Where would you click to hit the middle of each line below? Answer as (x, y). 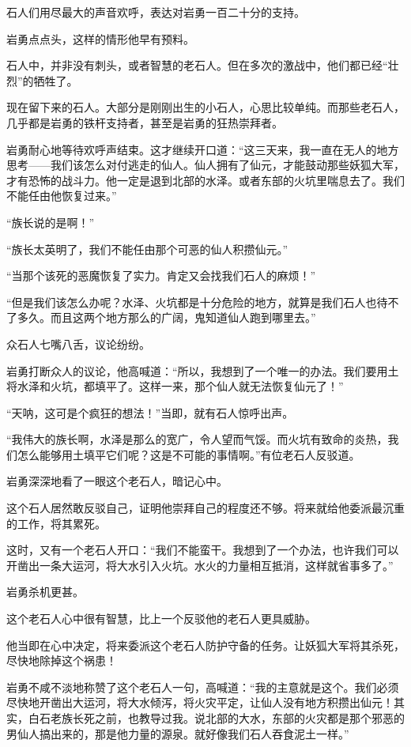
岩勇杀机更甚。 (45, 592)
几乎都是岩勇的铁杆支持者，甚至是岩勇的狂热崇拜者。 (145, 122)
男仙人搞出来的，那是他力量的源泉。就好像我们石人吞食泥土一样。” (178, 733)
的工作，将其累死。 (56, 523)
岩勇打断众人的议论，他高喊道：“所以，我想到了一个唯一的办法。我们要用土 (203, 370)
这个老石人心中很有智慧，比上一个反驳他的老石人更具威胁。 (161, 619)
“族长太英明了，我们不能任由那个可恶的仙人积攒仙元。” (147, 249)
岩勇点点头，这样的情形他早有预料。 (100, 38)
